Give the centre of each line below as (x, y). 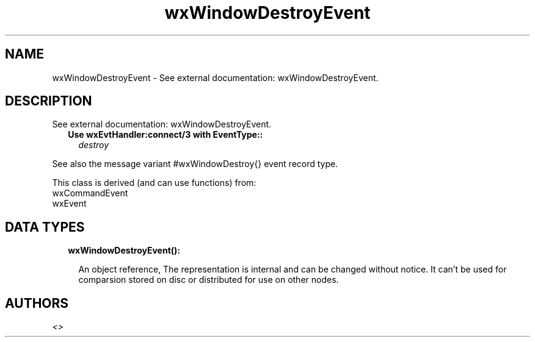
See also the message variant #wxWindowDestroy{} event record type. (195, 164)
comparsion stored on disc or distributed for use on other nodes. (209, 280)
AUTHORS (37, 303)
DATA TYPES (45, 227)
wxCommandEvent (90, 193)
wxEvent (69, 204)
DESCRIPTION (49, 101)
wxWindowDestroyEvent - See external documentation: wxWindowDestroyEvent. (215, 77)
